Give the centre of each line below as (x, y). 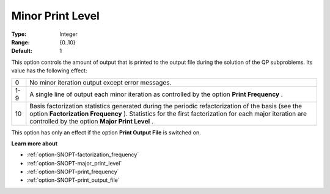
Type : (19, 34)
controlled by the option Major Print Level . (92, 121)
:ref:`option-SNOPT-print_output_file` (73, 180)
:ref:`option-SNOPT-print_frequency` (73, 172)
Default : (22, 51)
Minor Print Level (56, 16)
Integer (68, 34)
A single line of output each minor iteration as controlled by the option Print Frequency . (156, 94)
